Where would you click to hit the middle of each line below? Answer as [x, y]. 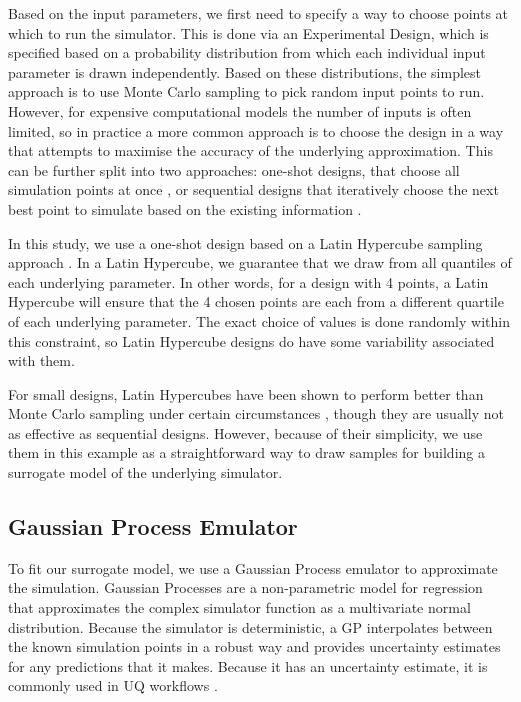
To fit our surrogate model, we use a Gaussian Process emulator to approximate [253, 567]
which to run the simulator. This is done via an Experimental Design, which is [248, 32]
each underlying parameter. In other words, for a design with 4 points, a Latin [248, 281]
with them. [41, 360]
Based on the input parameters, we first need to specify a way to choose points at [258, 13]
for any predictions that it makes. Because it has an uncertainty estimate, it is [248, 665]
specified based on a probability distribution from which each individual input [247, 52]
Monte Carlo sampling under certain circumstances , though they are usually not [256, 413]
